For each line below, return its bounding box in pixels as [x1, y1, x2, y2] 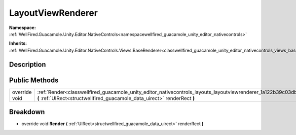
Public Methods [9, 76, 59, 84]
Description [9, 60, 46, 68]
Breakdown [9, 108, 45, 116]
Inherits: [9, 40, 27, 46]
